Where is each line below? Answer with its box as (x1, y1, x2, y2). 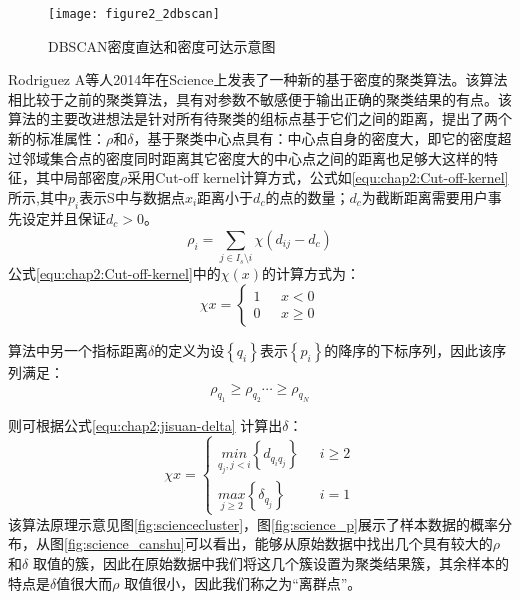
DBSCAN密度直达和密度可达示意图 (48, 35, 276, 56)
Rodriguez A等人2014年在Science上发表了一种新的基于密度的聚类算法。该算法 (8, 69, 508, 90)
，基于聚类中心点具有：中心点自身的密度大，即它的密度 (133, 128, 498, 149)
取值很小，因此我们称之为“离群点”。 (124, 572, 362, 593)
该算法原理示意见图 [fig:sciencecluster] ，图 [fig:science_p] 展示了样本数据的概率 (8, 513, 498, 534)
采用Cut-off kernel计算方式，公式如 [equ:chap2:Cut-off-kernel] (127, 167, 509, 188)
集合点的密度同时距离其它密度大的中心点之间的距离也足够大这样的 (49, 147, 484, 168)
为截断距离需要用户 (361, 186, 488, 207)
